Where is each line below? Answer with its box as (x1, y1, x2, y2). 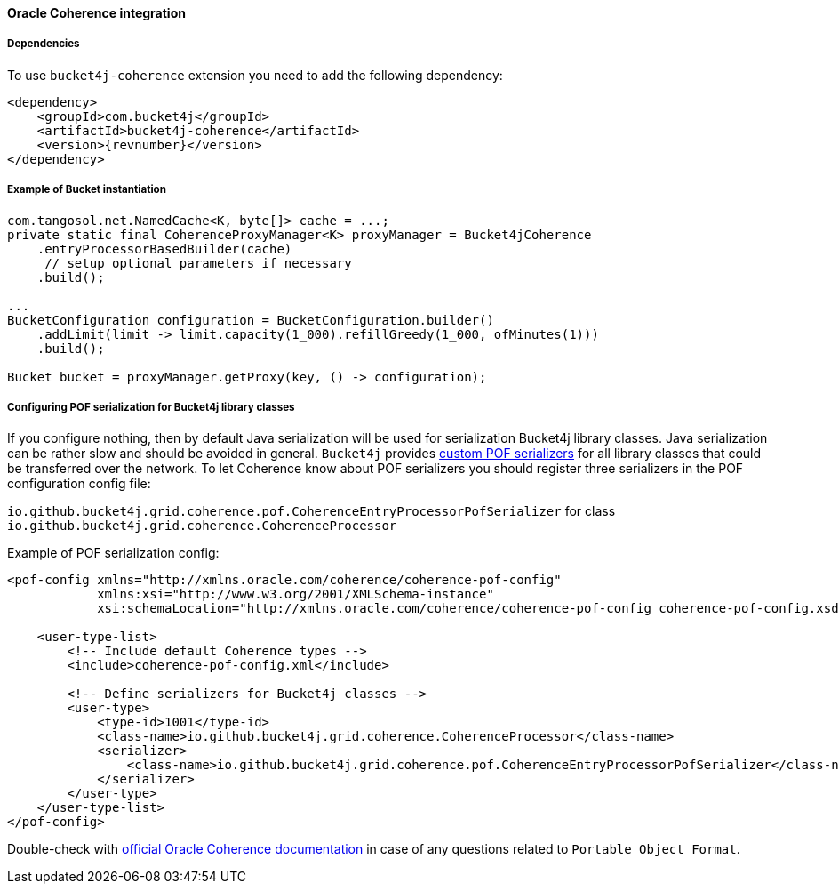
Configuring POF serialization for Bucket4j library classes (7, 400, 295, 413)
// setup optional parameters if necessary (44, 255, 352, 270)
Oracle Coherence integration (7, 5, 186, 20)
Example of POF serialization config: (7, 545, 220, 561)
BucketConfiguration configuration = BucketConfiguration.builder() (7, 312, 494, 327)
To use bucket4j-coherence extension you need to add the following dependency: (7, 67, 503, 83)
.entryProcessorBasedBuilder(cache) (36, 241, 292, 256)
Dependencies (7, 37, 80, 51)
